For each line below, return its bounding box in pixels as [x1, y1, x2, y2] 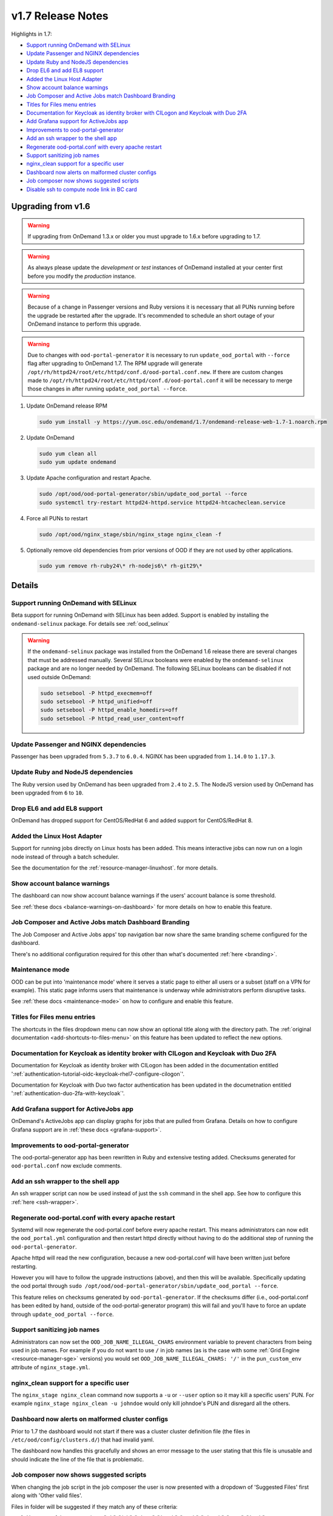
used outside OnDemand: [27, 673, 92, 680]
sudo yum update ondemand [39, 458, 116, 466]
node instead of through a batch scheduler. [11, 853, 119, 860]
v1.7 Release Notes [11, 9, 109, 22]
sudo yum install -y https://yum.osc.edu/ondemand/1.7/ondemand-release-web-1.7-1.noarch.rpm [39, 418, 328, 425]
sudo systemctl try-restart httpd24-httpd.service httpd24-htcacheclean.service [39, 499, 286, 506]
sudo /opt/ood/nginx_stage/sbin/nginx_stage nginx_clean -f [39, 531, 222, 538]
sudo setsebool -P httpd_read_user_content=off [40, 715, 184, 722]
